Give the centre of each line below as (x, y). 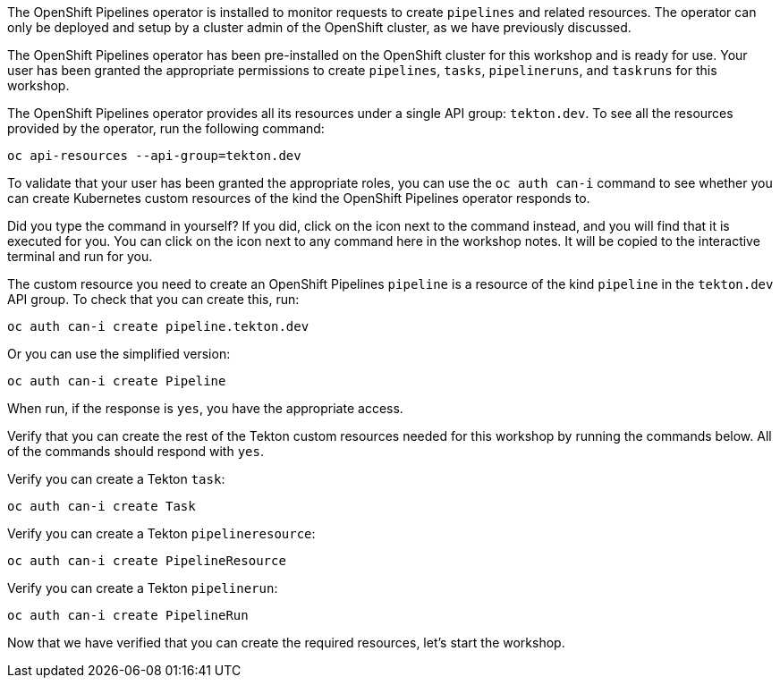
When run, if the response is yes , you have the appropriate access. (205, 408)
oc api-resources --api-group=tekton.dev (154, 156)
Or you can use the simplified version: (119, 354)
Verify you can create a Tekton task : (116, 479)
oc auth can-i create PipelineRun (128, 615)
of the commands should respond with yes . (136, 451)
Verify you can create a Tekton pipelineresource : (161, 533)
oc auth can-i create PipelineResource (147, 561)
